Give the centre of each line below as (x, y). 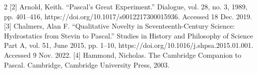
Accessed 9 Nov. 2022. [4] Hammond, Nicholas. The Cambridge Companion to (123, 55)
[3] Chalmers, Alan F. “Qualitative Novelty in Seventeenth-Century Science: (120, 26)
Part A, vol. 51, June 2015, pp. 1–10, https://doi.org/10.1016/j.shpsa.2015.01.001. (129, 45)
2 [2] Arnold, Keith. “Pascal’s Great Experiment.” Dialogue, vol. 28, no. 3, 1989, (126, 6)
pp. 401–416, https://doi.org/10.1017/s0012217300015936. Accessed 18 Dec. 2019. (128, 16)
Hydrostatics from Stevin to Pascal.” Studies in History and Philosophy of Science (128, 35)
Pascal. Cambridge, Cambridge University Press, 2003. (87, 64)
